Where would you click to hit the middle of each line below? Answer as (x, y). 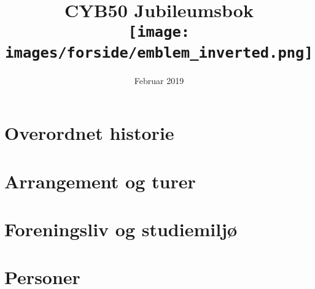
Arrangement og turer (100, 181)
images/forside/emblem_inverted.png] (159, 52)
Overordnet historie (89, 133)
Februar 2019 (159, 80)
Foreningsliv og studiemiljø (121, 229)
